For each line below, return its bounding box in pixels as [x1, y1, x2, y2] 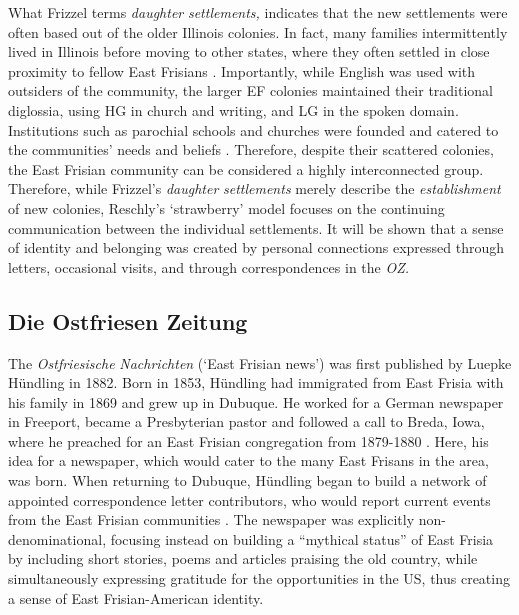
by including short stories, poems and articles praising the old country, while [8, 548, 478, 569]
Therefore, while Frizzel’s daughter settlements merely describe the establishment [8, 178, 501, 199]
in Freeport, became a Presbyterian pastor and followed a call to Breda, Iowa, [8, 411, 485, 432]
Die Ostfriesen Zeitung [8, 305, 248, 336]
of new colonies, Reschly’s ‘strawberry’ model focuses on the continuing [8, 197, 445, 218]
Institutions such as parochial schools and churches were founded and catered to [8, 119, 499, 140]
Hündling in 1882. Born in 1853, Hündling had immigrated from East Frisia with [8, 372, 504, 393]
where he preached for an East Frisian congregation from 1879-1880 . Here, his [8, 430, 489, 451]
